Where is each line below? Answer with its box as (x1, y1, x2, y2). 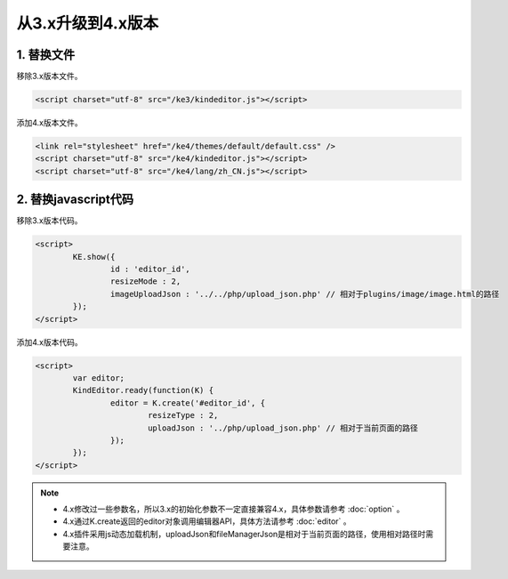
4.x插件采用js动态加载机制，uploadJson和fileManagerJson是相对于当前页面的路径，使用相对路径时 (62, 528, 426, 539)
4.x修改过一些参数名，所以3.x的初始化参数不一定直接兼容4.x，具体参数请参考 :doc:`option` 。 (62, 503, 405, 515)
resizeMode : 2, (109, 277, 181, 286)
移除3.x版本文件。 (16, 71, 84, 82)
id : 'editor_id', (109, 264, 190, 275)
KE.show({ (72, 252, 116, 261)
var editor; (72, 373, 125, 382)
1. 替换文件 (16, 47, 76, 62)
